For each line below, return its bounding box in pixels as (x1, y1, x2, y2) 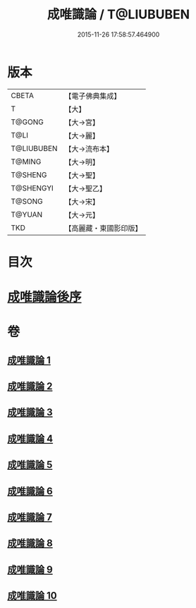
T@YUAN (11, 209, 43, 219)
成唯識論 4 (7, 432, 54, 444)
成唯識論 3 (7, 406, 53, 418)
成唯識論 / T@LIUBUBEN (47, 6, 190, 23)
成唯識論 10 (7, 590, 58, 602)
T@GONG (11, 117, 44, 127)
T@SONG (11, 196, 44, 206)
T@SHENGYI (11, 183, 54, 193)
